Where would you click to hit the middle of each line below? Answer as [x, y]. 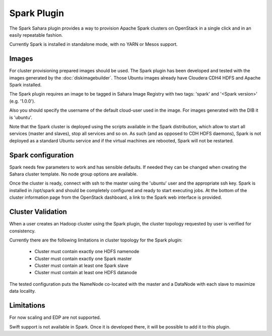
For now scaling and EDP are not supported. [55, 317]
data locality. [23, 291]
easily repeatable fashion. [36, 35]
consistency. [22, 231]
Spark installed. [25, 85]
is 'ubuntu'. [21, 117]
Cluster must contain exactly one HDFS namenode [87, 251]
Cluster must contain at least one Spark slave [81, 266]
